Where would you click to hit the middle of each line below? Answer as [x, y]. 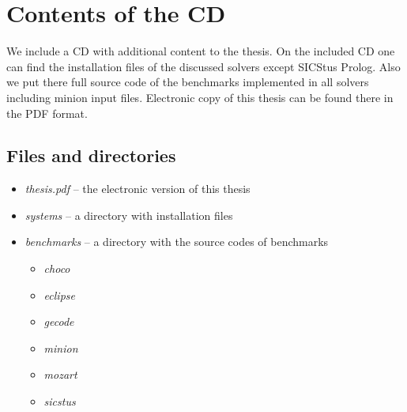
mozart [60, 374]
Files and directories [91, 155]
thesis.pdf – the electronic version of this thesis [138, 189]
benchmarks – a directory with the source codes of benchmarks [177, 242]
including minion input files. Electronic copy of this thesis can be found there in [200, 97]
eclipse [59, 295]
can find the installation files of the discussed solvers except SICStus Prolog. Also [203, 66]
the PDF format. [47, 113]
